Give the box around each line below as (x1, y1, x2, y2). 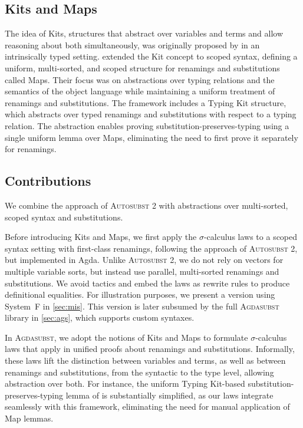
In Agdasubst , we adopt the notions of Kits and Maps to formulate (5, 331, 248, 343)
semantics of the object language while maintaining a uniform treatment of (5, 85, 275, 97)
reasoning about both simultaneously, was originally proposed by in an (5, 38, 260, 51)
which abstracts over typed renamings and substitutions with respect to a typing (5, 108, 297, 120)
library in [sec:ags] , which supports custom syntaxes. (5, 311, 195, 324)
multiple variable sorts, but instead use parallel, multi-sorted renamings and (5, 265, 279, 277)
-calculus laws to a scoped (203, 231, 298, 243)
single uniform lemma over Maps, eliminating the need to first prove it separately (5, 131, 298, 143)
